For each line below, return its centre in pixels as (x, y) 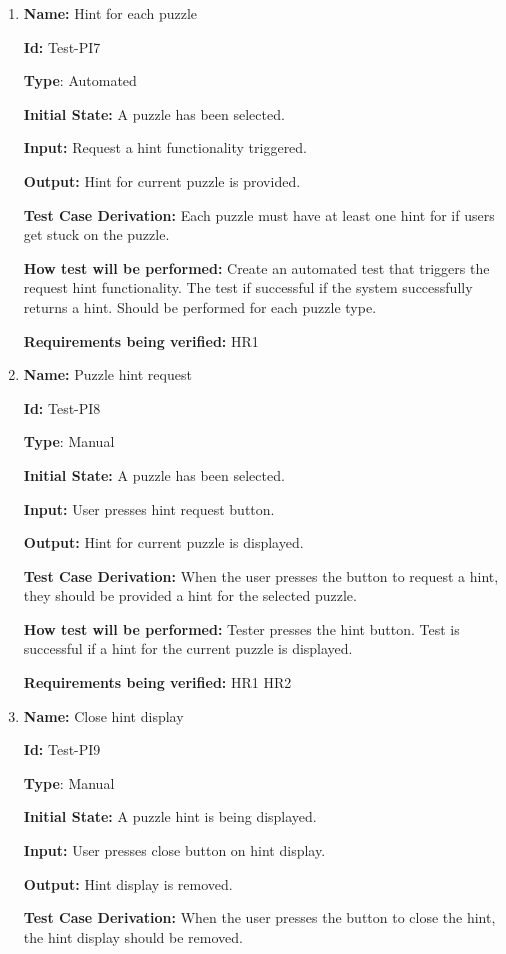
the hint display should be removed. (133, 936)
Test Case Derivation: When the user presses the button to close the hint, (259, 917)
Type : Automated (80, 80)
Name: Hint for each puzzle (110, 13)
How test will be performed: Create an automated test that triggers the (256, 267)
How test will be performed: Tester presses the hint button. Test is (241, 628)
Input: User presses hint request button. (149, 508)
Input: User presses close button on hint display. (174, 850)
